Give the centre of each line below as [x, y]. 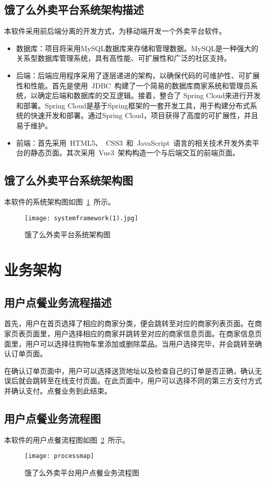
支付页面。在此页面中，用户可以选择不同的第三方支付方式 [165, 381]
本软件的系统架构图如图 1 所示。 [60, 201]
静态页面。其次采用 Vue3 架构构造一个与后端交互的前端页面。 [135, 153]
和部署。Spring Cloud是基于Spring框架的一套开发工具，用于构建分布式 [133, 105]
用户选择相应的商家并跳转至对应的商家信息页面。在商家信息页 [158, 333]
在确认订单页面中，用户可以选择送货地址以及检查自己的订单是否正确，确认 [129, 370]
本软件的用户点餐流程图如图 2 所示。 [67, 439]
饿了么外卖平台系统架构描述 [74, 9]
